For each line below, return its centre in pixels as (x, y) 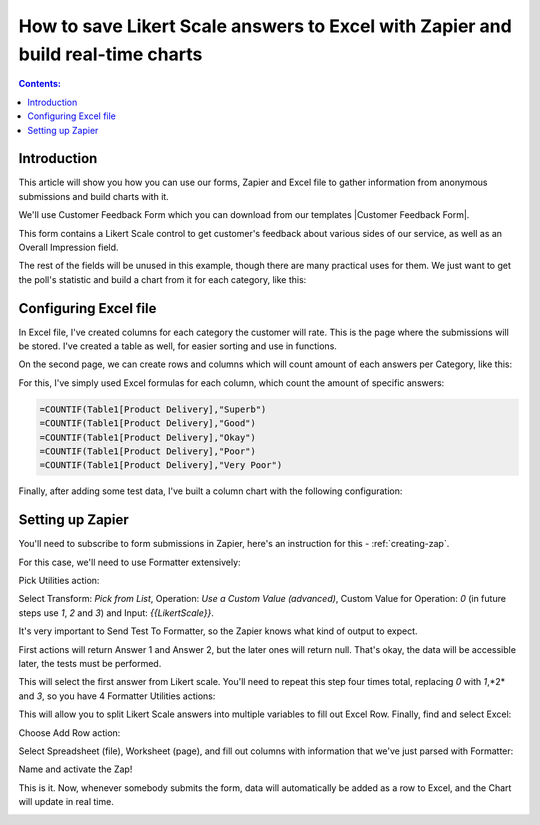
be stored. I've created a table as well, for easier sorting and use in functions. (177, 346)
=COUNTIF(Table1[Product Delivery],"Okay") (148, 437)
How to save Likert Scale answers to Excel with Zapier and (265, 26)
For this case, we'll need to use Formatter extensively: (129, 562)
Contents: (40, 84)
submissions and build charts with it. (93, 196)
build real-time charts (110, 54)
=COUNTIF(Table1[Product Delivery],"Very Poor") (161, 465)
